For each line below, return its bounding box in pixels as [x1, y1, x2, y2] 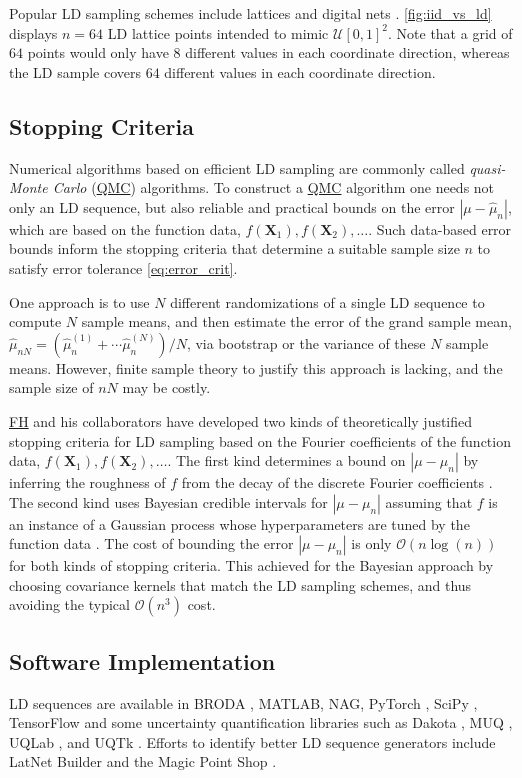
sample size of [9, 377, 94, 398]
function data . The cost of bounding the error [9, 533, 294, 554]
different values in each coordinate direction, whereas [185, 42, 510, 63]
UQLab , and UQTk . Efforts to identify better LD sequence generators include [9, 731, 496, 752]
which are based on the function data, [9, 218, 241, 239]
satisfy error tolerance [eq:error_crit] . [9, 257, 238, 278]
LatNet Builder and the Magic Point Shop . [9, 751, 277, 772]
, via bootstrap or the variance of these [186, 332, 426, 353]
